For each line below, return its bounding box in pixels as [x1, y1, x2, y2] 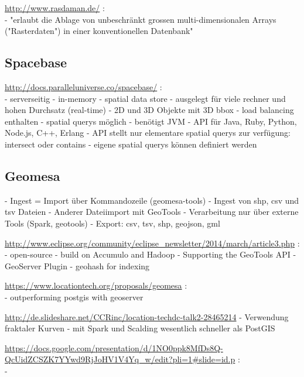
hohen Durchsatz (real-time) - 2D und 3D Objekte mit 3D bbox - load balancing [5, 104, 294, 116]
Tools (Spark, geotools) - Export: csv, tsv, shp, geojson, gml [5, 217, 220, 229]
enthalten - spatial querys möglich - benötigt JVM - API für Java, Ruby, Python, [5, 115, 297, 127]
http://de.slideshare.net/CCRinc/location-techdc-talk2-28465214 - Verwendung [5, 310, 289, 323]
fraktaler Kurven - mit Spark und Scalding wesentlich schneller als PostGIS [5, 322, 275, 334]
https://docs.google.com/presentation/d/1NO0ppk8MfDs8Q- [5, 341, 223, 354]
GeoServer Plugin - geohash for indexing [5, 259, 150, 272]
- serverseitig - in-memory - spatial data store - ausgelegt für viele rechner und [5, 92, 286, 104]
